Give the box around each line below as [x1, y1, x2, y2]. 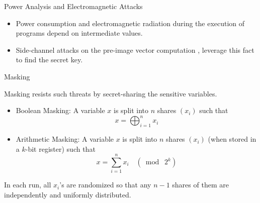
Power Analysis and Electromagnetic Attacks [4, 1, 143, 11]
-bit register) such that [25, 143, 96, 154]
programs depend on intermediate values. [16, 28, 143, 38]
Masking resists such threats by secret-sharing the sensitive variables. [4, 88, 217, 98]
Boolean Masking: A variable [16, 105, 105, 116]
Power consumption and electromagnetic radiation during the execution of [16, 18, 245, 28]
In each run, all [4, 179, 51, 190]
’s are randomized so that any [59, 179, 151, 190]
